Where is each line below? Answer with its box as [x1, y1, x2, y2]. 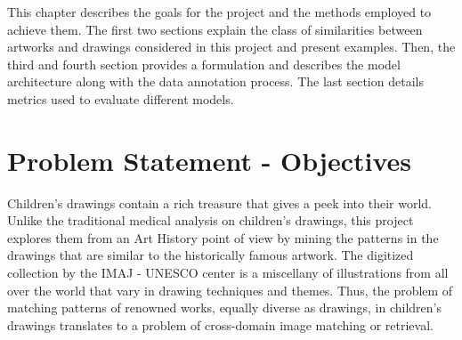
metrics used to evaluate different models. [7, 89, 234, 108]
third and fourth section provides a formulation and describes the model [7, 54, 401, 73]
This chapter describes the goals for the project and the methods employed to [7, 3, 432, 20]
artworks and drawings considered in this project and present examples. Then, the [7, 37, 456, 56]
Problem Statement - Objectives [7, 142, 411, 178]
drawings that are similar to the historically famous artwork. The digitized [7, 246, 414, 264]
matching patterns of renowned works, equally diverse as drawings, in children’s [7, 298, 442, 317]
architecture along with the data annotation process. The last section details [7, 72, 424, 91]
